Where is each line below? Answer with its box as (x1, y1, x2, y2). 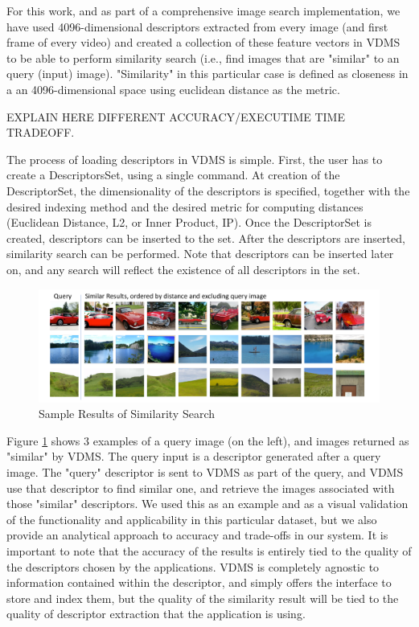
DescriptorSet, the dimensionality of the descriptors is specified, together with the (6, 182, 410, 199)
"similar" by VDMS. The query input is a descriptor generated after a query (6, 448, 381, 465)
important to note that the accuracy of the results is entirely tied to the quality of (6, 543, 412, 559)
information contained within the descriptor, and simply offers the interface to (6, 574, 392, 591)
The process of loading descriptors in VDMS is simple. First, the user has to (6, 150, 383, 167)
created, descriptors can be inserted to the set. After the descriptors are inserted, (6, 229, 405, 246)
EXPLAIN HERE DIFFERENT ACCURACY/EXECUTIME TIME (6, 108, 345, 125)
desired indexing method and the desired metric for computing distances (6, 198, 364, 215)
